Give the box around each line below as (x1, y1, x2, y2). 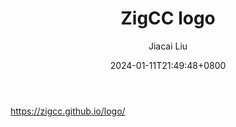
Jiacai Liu (148, 40, 188, 52)
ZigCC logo (120, 7, 216, 30)
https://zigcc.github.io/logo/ (10, 105, 126, 117)
